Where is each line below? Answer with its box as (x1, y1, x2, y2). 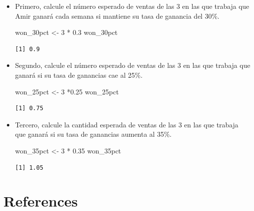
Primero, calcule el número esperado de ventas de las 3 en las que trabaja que (15, 1, 250, 11)
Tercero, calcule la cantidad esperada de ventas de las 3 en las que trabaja (15, 119, 239, 129)
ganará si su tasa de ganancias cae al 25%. (15, 69, 143, 80)
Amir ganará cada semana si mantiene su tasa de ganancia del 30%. (15, 10, 220, 21)
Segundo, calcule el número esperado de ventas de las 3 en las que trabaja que (15, 60, 251, 70)
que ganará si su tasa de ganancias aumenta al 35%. (15, 129, 172, 139)
